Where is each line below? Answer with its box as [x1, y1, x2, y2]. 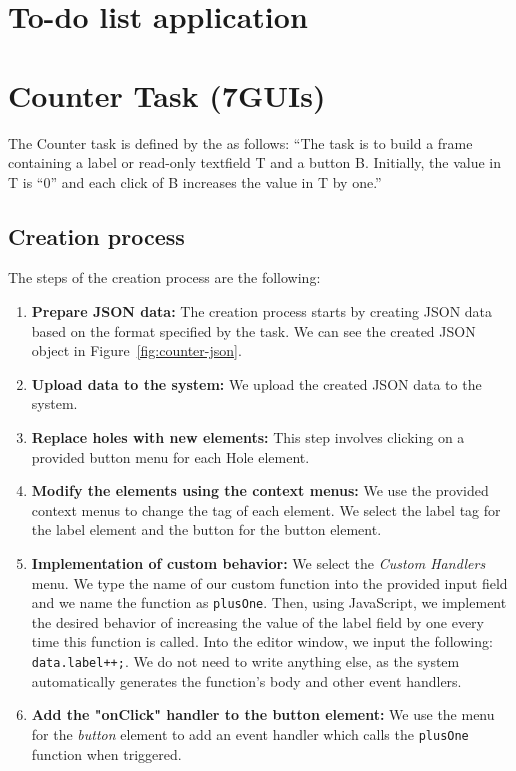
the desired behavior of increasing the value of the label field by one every [31, 611, 484, 632]
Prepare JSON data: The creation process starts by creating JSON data [31, 301, 493, 322]
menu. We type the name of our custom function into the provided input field [31, 572, 508, 593]
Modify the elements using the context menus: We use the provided [31, 480, 489, 501]
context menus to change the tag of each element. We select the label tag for [31, 499, 501, 520]
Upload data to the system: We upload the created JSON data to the [31, 373, 482, 394]
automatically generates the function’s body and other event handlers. [31, 670, 462, 691]
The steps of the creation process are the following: [8, 267, 321, 288]
